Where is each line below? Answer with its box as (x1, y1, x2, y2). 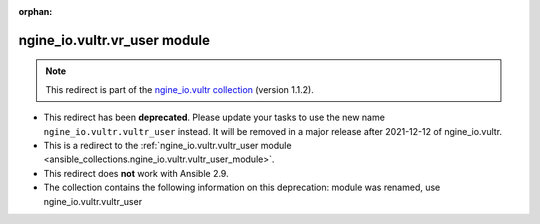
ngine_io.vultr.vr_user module (18, 31, 210, 49)
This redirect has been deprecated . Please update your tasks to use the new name (43, 111, 385, 124)
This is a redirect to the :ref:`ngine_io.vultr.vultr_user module (43, 139, 292, 151)
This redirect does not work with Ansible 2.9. (43, 167, 229, 179)
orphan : (18, 6, 53, 17)
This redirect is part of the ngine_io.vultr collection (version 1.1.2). (45, 83, 314, 95)
